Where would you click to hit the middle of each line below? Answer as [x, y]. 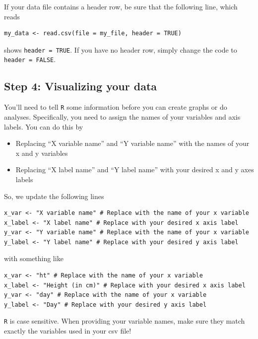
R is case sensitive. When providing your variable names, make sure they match [125, 321]
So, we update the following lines [54, 196]
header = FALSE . [30, 59]
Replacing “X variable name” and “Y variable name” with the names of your [132, 143]
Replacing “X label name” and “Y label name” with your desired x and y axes [135, 169]
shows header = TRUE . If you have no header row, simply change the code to [121, 49]
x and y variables [42, 153]
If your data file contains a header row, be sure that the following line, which [121, 6]
